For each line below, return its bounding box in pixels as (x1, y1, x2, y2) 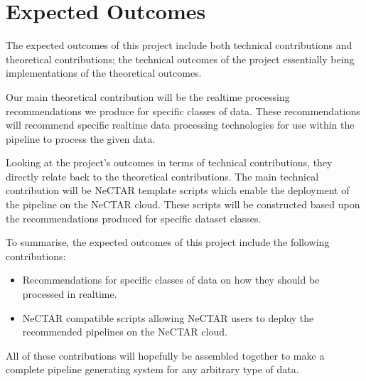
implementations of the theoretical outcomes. (6, 65, 202, 80)
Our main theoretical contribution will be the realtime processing (6, 89, 290, 104)
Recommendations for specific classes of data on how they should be (22, 272, 320, 287)
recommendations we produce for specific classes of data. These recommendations (6, 103, 360, 118)
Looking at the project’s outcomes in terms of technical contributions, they (6, 155, 333, 170)
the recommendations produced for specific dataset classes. (6, 210, 262, 225)
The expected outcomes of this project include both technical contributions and (6, 38, 352, 53)
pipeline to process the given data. (6, 131, 156, 146)
